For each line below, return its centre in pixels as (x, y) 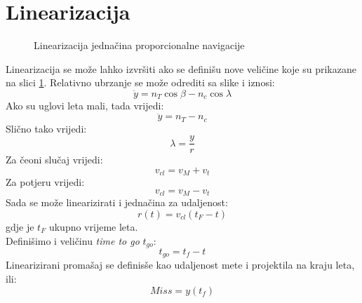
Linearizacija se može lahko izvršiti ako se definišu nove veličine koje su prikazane (181, 68)
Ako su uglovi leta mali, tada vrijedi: (85, 106)
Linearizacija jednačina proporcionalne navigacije (139, 45)
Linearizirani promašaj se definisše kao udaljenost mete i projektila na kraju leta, (180, 265)
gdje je (20, 226)
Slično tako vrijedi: (46, 128)
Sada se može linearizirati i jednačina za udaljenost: (117, 202)
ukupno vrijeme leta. (93, 226)
